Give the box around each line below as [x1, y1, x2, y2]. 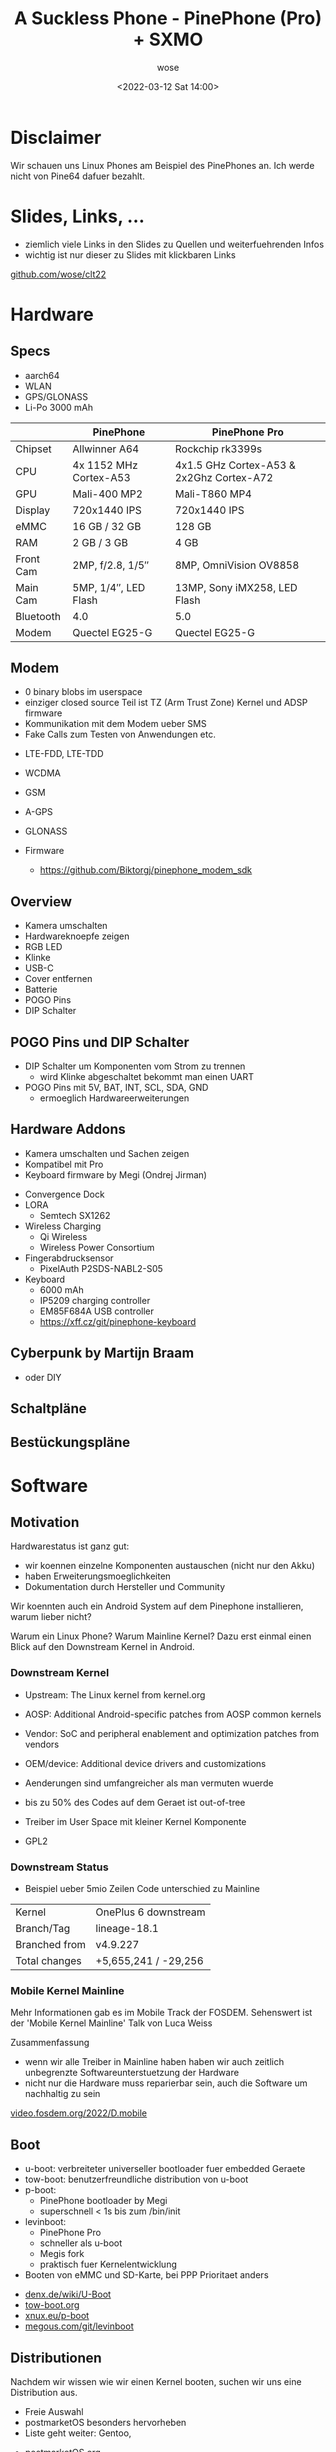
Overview [10, 893, 73, 910]
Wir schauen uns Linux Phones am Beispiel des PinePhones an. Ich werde [10, 159, 315, 171]
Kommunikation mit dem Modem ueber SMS [24, 718, 207, 730]
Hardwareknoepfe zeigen [24, 930, 130, 942]
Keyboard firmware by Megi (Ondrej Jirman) [24, 1168, 208, 1181]
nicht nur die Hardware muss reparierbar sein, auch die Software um [24, 2077, 308, 2089]
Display [15, 503, 51, 517]
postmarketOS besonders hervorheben [24, 2416, 187, 2428]
